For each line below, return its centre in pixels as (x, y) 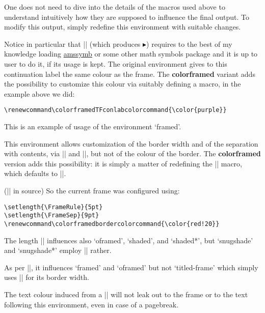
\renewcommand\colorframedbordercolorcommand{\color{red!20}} (112, 224)
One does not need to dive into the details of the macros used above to (115, 7)
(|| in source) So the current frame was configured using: (92, 190)
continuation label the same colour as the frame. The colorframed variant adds (130, 74)
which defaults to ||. (35, 173)
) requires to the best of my (189, 44)
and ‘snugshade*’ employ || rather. (58, 250)
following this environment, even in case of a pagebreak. (91, 304)
